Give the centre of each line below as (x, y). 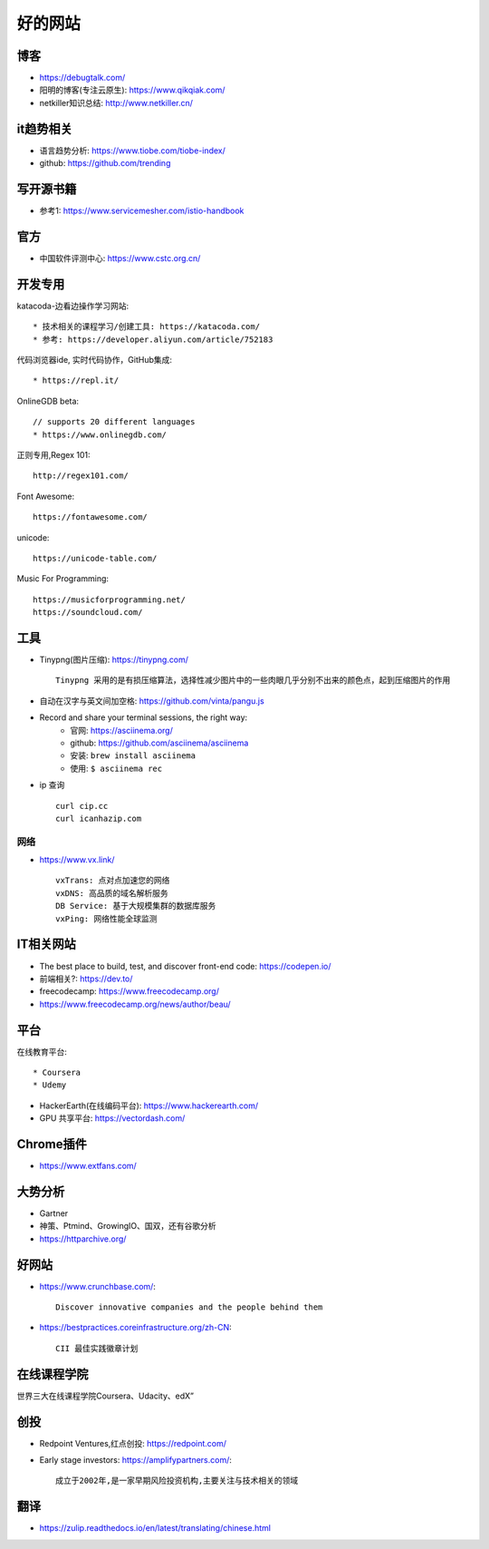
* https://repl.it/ (76, 380)
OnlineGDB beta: (48, 401)
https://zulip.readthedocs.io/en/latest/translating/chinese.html (155, 1528)
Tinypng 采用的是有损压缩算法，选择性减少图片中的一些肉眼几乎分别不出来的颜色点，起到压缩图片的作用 (253, 681)
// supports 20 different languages (114, 422)
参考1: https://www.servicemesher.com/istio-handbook (142, 211)
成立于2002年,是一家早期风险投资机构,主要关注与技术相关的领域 (177, 1481)
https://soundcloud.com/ (88, 613)
